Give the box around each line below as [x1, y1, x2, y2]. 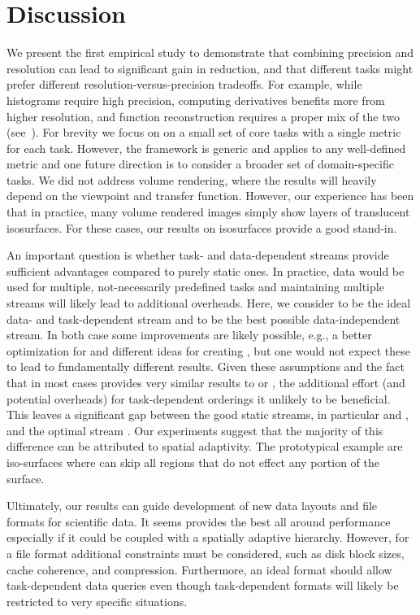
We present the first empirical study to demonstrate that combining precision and [6, 44, 414, 61]
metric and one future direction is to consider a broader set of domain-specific [6, 155, 394, 172]
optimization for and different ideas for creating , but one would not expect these [6, 342, 410, 359]
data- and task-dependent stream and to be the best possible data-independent [6, 310, 401, 327]
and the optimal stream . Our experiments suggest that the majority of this [6, 421, 383, 438]
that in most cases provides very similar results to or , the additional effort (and [6, 374, 405, 390]
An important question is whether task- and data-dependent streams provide [6, 246, 389, 264]
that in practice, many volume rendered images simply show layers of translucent [6, 203, 410, 220]
